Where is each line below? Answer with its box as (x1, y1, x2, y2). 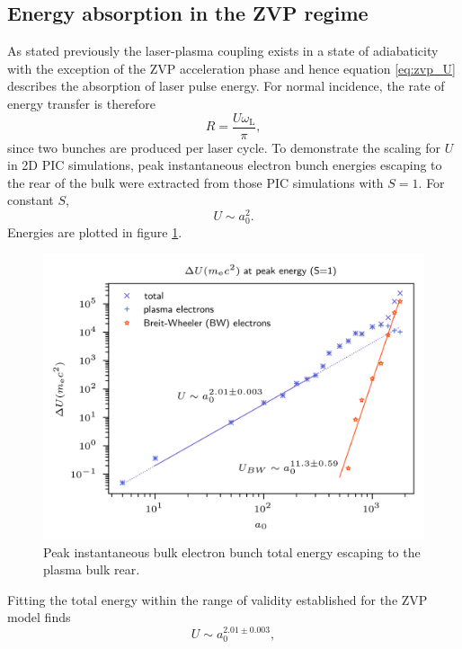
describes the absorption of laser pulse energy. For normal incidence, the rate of (7, 76, 445, 95)
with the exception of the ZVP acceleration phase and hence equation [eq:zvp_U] (7, 58, 456, 77)
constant (7, 191, 54, 209)
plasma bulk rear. (43, 560, 140, 579)
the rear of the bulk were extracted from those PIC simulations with (7, 173, 384, 191)
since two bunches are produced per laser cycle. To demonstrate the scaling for (7, 138, 441, 156)
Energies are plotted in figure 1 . (7, 223, 182, 242)
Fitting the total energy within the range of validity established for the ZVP (7, 590, 428, 609)
